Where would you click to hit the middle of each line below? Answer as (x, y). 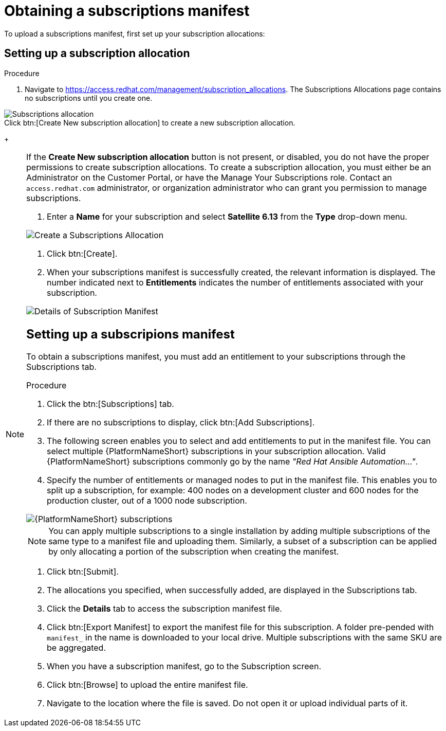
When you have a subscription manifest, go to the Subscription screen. (184, 666)
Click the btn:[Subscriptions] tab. (110, 404)
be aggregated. (76, 648)
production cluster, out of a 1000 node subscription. (147, 501)
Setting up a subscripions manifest (131, 334)
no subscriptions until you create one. (89, 98)
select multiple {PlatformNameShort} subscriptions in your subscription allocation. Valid (216, 451)
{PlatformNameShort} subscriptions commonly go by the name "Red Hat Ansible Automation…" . (233, 462)
